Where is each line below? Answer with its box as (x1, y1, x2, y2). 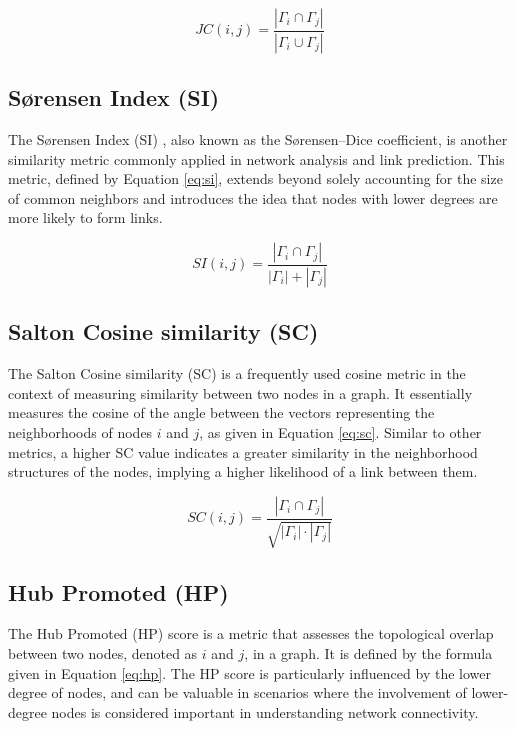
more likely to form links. (8, 207, 163, 228)
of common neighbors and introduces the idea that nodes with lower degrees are (8, 187, 498, 208)
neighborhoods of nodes (8, 421, 153, 442)
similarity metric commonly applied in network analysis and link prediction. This (8, 148, 505, 169)
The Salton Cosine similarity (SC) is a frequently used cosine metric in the (8, 363, 466, 384)
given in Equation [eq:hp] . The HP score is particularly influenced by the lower (8, 662, 491, 683)
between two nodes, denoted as (8, 642, 198, 663)
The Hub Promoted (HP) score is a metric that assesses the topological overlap (8, 623, 494, 644)
